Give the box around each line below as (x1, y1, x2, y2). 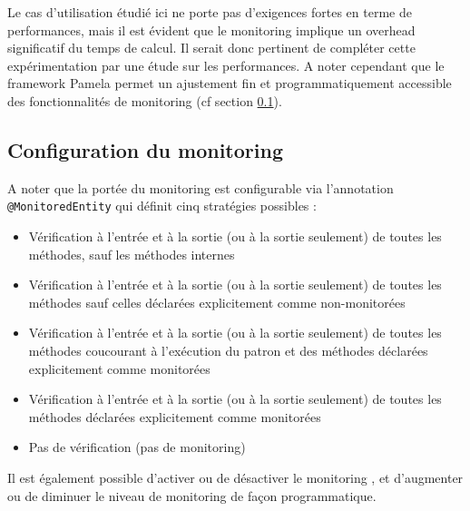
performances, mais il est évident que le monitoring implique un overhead (7, 20, 416, 39)
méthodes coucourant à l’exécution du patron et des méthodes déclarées (28, 340, 428, 359)
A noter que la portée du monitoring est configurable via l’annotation (7, 178, 394, 197)
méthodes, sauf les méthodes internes (28, 244, 235, 263)
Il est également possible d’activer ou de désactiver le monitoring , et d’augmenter (7, 467, 464, 486)
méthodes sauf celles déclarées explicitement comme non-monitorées (28, 292, 406, 311)
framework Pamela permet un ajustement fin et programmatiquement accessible (7, 74, 452, 93)
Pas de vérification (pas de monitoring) (28, 437, 246, 457)
